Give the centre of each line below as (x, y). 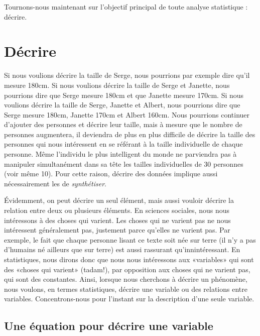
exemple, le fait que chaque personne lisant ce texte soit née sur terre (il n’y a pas (130, 239)
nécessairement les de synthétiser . (55, 183)
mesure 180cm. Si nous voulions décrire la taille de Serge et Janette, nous (117, 85)
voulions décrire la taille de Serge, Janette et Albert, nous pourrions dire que (122, 105)
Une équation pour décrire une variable (109, 326)
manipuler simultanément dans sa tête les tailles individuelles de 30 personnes (124, 163)
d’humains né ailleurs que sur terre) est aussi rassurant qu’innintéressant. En (122, 249)
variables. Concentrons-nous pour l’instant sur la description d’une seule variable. (129, 299)
